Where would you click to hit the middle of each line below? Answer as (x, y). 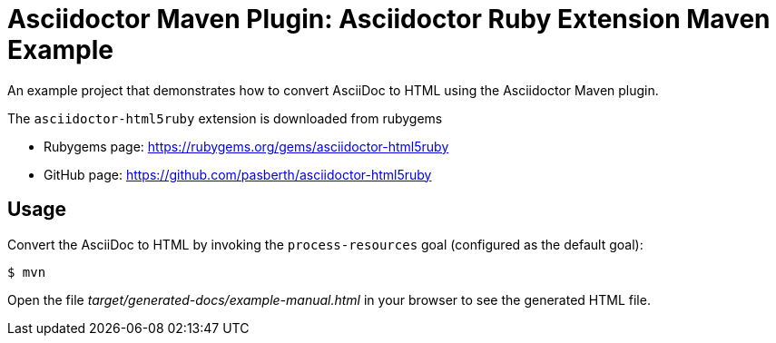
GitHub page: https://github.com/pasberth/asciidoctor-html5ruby (238, 174)
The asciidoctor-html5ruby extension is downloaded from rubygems (225, 118)
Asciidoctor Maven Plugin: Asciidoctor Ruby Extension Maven (389, 19)
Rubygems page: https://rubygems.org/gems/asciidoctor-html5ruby (246, 146)
